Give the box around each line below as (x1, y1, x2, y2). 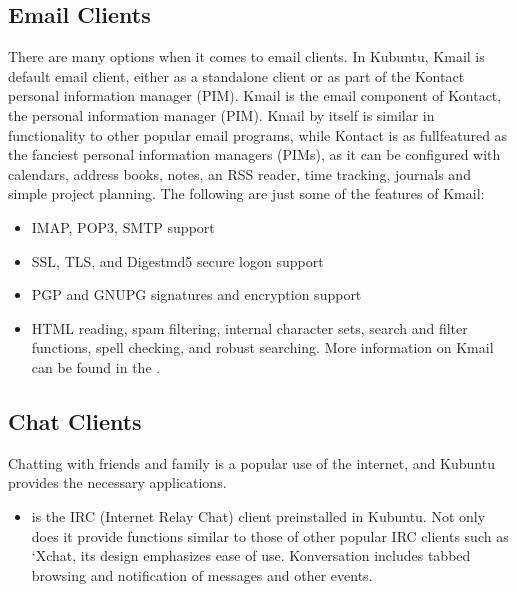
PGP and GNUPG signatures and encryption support (31, 284, 362, 305)
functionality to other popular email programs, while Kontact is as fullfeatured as (8, 124, 508, 145)
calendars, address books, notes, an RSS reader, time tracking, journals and (8, 163, 471, 184)
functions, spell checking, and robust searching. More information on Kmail (31, 337, 494, 358)
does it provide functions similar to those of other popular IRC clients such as (31, 525, 509, 546)
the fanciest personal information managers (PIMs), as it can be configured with (8, 144, 501, 165)
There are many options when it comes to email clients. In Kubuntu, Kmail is (8, 46, 485, 67)
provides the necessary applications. (8, 472, 227, 493)
